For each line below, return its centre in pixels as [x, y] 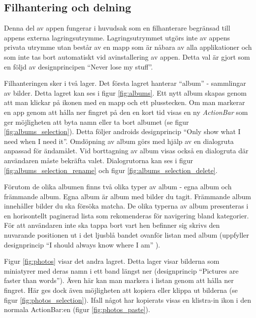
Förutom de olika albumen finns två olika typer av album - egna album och [118, 187]
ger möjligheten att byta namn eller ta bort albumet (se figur [96, 122]
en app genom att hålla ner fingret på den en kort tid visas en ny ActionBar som [126, 112]
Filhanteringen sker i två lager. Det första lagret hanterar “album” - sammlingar [125, 83]
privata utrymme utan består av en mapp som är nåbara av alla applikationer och [128, 47]
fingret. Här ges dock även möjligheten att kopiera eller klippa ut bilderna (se [121, 290]
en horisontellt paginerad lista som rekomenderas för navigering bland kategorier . [127, 215]
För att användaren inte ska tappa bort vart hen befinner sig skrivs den [112, 225]
